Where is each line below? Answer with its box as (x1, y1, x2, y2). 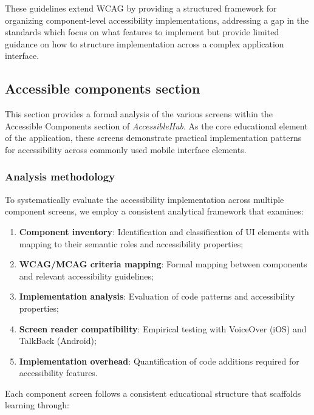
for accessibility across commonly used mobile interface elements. (5, 143, 247, 156)
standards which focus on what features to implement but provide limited (5, 26, 279, 38)
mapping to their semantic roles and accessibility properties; (19, 237, 244, 250)
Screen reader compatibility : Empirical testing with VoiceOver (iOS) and (19, 322, 307, 335)
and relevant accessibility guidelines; (19, 269, 154, 282)
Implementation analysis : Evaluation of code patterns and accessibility (19, 290, 295, 303)
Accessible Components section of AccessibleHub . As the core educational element (5, 119, 308, 132)
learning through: (5, 399, 69, 411)
